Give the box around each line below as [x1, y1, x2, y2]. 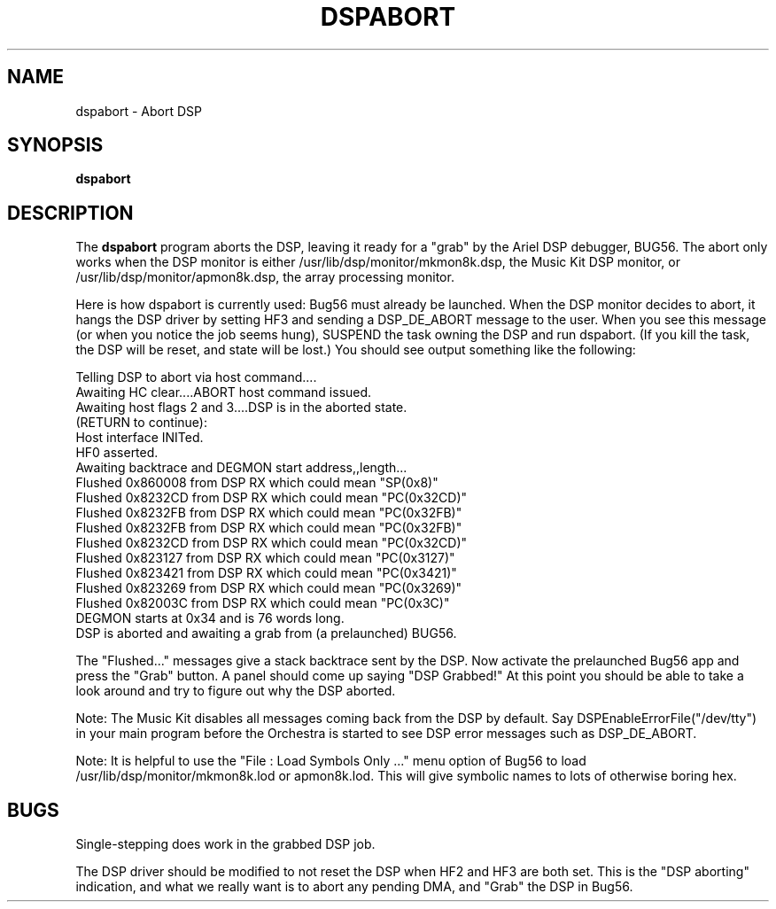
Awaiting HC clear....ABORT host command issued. [75, 385, 372, 400]
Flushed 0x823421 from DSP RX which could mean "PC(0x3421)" [75, 565, 457, 581]
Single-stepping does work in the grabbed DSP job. [75, 836, 376, 852]
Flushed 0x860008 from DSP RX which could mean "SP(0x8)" [75, 475, 438, 491]
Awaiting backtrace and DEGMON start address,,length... [75, 460, 407, 476]
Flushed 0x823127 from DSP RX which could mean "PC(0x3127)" [75, 550, 455, 566]
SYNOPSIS [7, 134, 104, 157]
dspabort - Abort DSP [75, 103, 202, 119]
